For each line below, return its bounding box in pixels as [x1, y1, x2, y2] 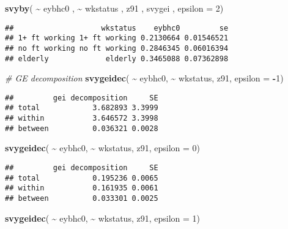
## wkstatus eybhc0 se [5, 23, 229, 32]
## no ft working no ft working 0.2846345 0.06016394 [5, 43, 229, 53]
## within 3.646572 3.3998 [5, 114, 158, 123]
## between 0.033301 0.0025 [5, 194, 158, 203]
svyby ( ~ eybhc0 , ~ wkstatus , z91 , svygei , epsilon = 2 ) [5, 2, 224, 14]
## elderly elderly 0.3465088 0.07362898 [5, 54, 229, 63]
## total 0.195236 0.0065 [5, 173, 158, 182]
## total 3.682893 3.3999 [5, 103, 158, 113]
